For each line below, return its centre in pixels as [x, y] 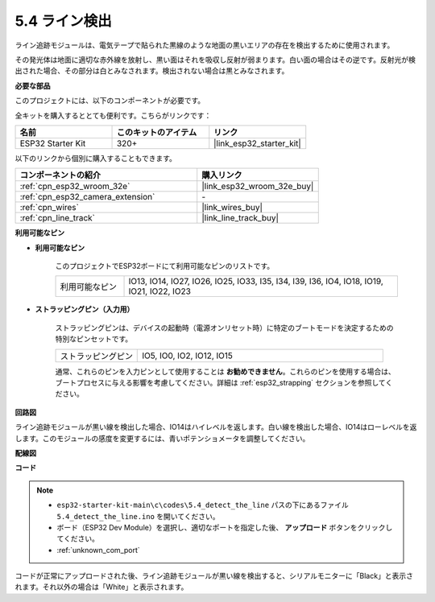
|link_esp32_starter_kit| [257, 143]
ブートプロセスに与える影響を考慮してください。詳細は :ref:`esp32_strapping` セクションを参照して [220, 383]
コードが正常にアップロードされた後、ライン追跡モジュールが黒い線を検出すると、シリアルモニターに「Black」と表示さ [214, 576]
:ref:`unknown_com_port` [98, 550]
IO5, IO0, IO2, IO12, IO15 [188, 356]
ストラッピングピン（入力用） [85, 309]
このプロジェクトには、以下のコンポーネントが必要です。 [110, 101]
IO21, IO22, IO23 [159, 291]
